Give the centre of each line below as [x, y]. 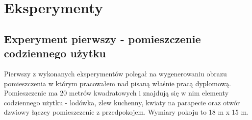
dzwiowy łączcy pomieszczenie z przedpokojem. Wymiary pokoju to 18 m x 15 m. [126, 112]
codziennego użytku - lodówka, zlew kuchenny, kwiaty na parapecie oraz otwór [122, 102]
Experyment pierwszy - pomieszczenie [102, 38]
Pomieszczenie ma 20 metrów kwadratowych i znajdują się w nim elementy [116, 93]
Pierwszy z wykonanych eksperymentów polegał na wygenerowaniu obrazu [115, 73]
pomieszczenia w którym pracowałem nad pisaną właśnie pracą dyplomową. [118, 83]
